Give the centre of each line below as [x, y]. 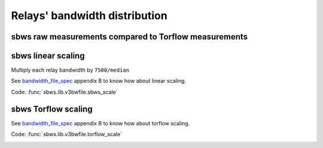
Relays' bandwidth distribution [89, 16]
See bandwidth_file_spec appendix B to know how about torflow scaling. [100, 123]
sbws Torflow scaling [52, 109]
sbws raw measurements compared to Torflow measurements [129, 37]
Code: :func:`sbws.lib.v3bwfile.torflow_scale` [67, 134]
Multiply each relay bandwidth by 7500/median [70, 70]
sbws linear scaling [48, 56]
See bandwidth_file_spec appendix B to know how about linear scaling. [99, 81]
